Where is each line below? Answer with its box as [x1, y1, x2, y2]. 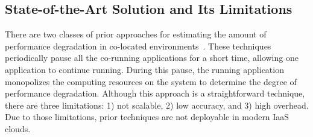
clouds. [5, 122, 31, 135]
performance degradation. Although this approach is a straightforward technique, [5, 87, 305, 100]
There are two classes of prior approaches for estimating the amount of [5, 28, 267, 40]
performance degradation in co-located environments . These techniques [5, 39, 271, 52]
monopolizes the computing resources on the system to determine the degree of [5, 75, 297, 88]
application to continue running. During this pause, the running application [5, 63, 284, 75]
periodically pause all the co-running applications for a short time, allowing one [5, 51, 299, 64]
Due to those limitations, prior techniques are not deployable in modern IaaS [5, 110, 289, 123]
